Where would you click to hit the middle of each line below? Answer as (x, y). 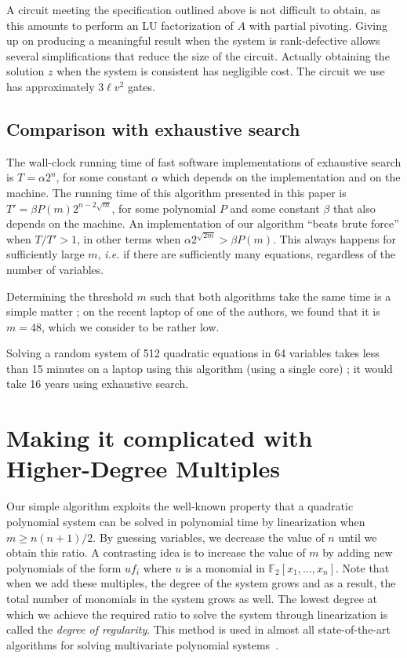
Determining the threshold (70, 296)
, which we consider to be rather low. (130, 326)
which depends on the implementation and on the (281, 177)
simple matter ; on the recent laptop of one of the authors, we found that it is (193, 311)
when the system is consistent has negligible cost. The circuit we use (221, 71)
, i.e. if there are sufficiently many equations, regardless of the (247, 254)
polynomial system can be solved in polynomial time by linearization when (186, 521)
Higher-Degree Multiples (144, 468)
